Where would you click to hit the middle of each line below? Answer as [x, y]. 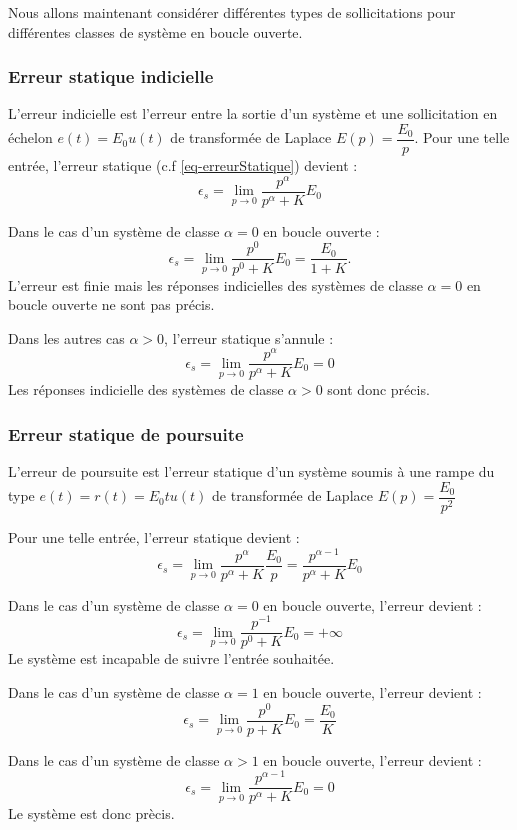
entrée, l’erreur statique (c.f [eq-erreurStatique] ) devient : [183, 165]
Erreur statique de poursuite [126, 433]
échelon [30, 137]
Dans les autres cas [66, 337]
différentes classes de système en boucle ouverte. [155, 31]
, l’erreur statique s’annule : [249, 337]
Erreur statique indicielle [111, 76]
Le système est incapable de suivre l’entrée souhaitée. [171, 658]
